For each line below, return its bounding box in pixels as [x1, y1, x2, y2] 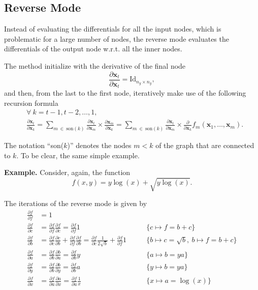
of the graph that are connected [155, 140, 254, 151]
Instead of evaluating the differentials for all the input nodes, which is [4, 23, 221, 34]
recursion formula [4, 97, 58, 108]
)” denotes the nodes [67, 140, 132, 151]
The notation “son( [4, 140, 64, 151]
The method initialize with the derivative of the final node [4, 60, 186, 71]
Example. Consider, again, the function [4, 167, 131, 178]
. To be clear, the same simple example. [16, 150, 140, 160]
